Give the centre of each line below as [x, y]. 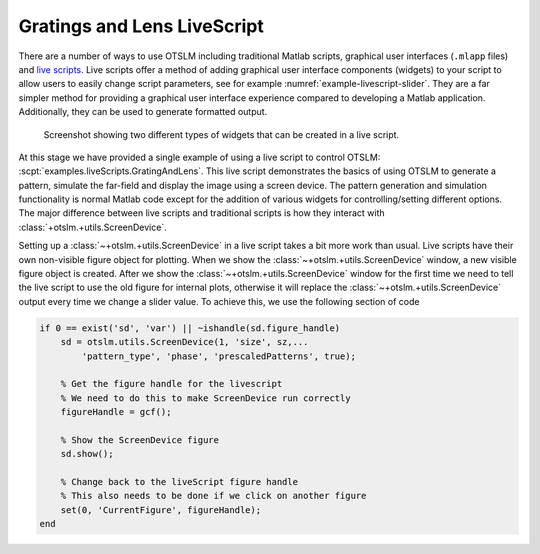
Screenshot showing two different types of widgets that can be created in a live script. [221, 134]
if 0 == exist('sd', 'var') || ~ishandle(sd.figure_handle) [190, 328]
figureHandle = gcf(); [116, 412]
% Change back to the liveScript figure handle [179, 482]
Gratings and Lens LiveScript [141, 26]
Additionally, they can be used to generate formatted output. [143, 112]
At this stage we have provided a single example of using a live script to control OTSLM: [199, 157]
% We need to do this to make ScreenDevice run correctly [205, 398]
